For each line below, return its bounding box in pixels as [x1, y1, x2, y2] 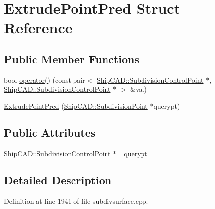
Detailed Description [4, 172, 112, 187]
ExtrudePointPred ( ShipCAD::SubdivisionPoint [4, 100, 148, 111]
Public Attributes [4, 125, 96, 140]
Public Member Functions [4, 51, 139, 66]
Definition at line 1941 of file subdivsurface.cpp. [4, 195, 148, 206]
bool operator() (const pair [4, 74, 85, 84]
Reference [4, 17, 72, 38]
